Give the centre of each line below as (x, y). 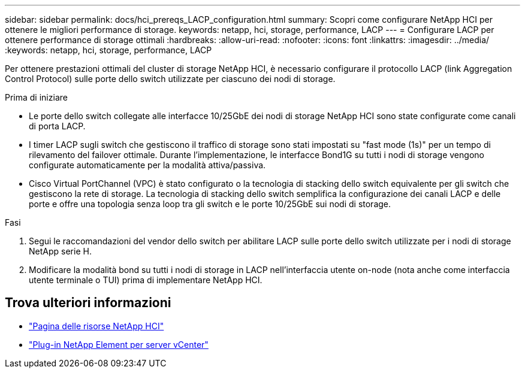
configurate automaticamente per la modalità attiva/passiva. (147, 165)
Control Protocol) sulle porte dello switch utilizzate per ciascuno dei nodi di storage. (170, 79)
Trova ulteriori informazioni (88, 303)
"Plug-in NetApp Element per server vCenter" (119, 344)
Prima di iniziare (36, 97)
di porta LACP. (57, 126)
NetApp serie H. (60, 251)
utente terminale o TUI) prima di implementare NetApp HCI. (146, 280)
